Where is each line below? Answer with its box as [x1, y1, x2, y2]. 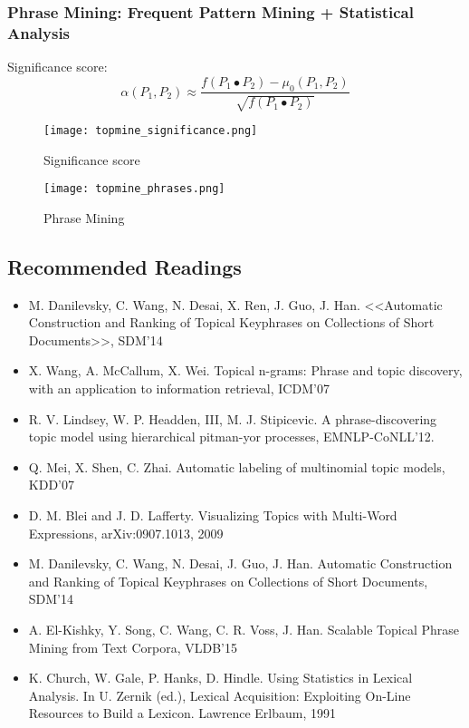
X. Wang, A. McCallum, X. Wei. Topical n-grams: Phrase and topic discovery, [28, 361, 463, 380]
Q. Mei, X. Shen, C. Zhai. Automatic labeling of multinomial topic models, [28, 457, 445, 476]
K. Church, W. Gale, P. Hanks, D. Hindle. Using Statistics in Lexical [28, 668, 413, 687]
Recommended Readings [7, 252, 242, 280]
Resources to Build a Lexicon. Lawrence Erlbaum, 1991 [28, 704, 336, 723]
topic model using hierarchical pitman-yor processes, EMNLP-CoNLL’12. [28, 427, 435, 446]
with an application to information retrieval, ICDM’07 [28, 379, 330, 398]
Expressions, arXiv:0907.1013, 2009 [28, 523, 224, 542]
